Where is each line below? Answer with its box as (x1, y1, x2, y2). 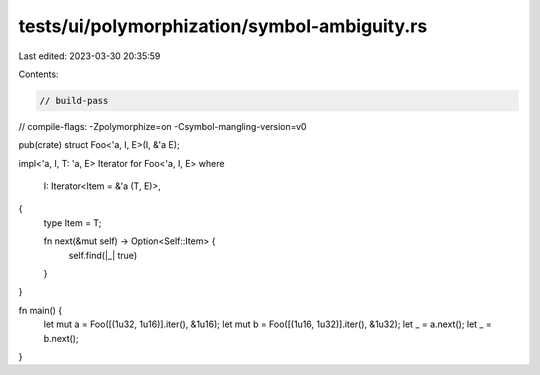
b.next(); (43, 332, 79, 344)
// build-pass (39, 95, 109, 106)
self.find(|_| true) (68, 249, 138, 261)
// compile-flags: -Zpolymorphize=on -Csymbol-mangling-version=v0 (18, 120, 307, 132)
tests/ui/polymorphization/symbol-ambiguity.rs (18, 15, 428, 37)
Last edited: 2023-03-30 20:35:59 (18, 50, 161, 62)
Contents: (18, 68, 59, 80)
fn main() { (18, 304, 63, 316)
